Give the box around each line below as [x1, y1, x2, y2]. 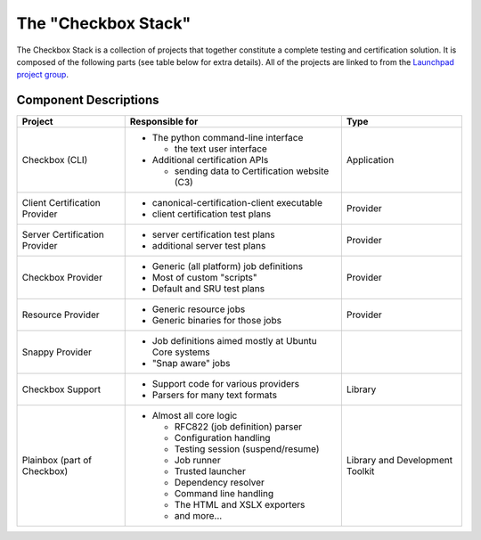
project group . [16, 70, 69, 80]
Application [346, 154, 395, 167]
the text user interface [174, 143, 267, 155]
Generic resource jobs [151, 303, 246, 315]
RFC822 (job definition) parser [174, 421, 303, 433]
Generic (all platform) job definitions [151, 260, 304, 273]
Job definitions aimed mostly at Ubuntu [151, 335, 318, 348]
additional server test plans [151, 240, 266, 252]
